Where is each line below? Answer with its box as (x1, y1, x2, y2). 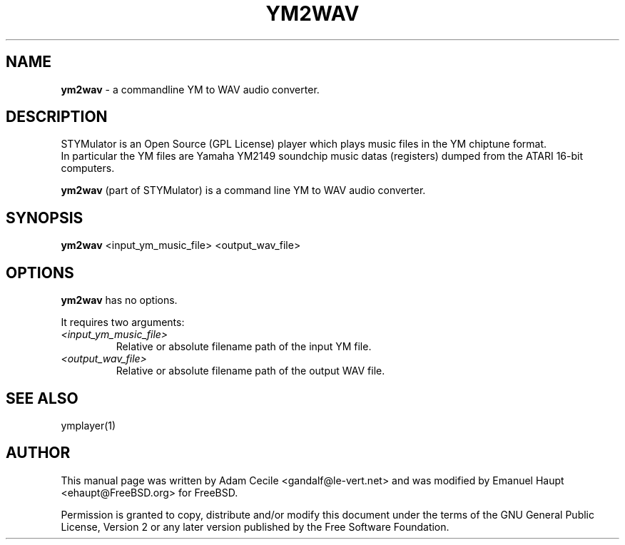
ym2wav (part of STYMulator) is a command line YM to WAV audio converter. (61, 184, 426, 197)
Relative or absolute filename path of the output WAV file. (116, 365, 385, 377)
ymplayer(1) (61, 419, 116, 432)
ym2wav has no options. (61, 294, 178, 307)
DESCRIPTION (6, 108, 108, 126)
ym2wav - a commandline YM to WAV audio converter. (61, 83, 320, 96)
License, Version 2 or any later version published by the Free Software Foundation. (61, 520, 449, 533)
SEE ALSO (6, 389, 78, 407)
